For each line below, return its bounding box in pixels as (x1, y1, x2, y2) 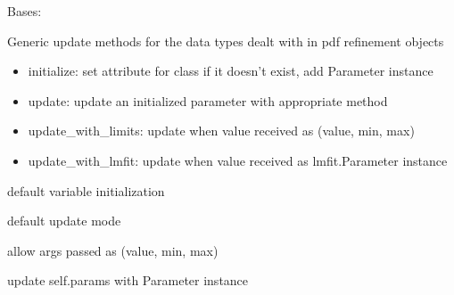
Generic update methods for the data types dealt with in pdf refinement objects (7, 31, 444, 50)
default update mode (7, 211, 121, 230)
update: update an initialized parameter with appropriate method (28, 91, 388, 110)
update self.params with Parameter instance (7, 271, 249, 290)
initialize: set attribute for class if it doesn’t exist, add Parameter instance (28, 61, 433, 80)
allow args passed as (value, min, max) (7, 241, 219, 259)
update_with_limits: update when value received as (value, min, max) (28, 121, 415, 140)
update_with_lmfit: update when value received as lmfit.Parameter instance (28, 151, 448, 169)
